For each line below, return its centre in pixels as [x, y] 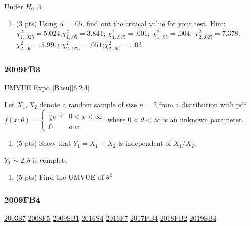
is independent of [144, 143]
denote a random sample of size [88, 104]
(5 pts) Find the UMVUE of [60, 177]
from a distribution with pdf [203, 104]
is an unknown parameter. [203, 119]
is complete [50, 160]
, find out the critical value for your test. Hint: [154, 23]
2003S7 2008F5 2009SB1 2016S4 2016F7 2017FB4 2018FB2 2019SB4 [110, 218]
